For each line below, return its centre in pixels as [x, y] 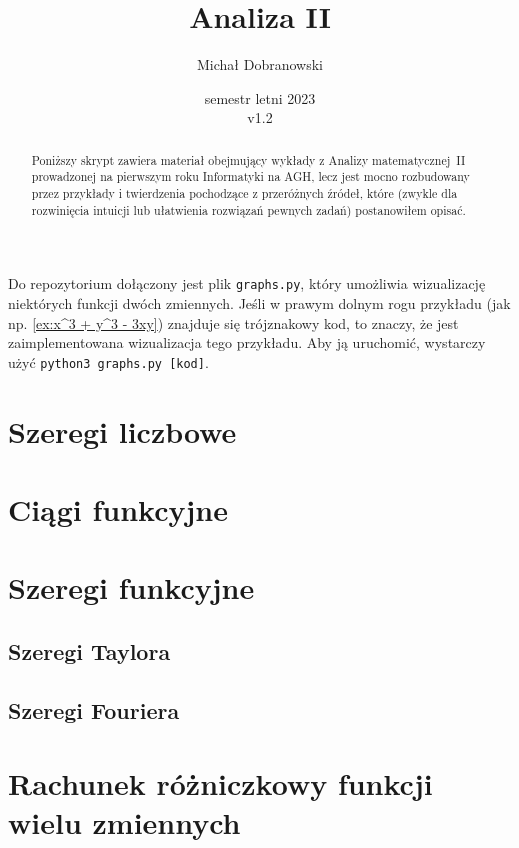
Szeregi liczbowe [122, 430]
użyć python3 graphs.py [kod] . [108, 361]
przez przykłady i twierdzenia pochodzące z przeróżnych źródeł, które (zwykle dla [244, 193]
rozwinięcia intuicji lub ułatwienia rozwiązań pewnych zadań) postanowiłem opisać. [248, 209]
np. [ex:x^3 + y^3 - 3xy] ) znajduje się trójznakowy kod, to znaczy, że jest [233, 322]
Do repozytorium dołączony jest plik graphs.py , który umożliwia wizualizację [247, 283]
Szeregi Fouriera [94, 709]
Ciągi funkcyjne [118, 508]
